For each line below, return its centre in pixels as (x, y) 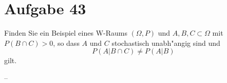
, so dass (66, 43)
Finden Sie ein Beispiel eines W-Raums (66, 33)
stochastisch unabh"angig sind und (166, 43)
